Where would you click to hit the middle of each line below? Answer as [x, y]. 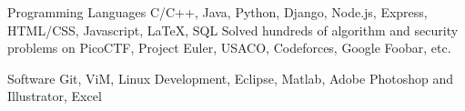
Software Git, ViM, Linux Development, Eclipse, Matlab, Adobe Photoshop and [230, 78]
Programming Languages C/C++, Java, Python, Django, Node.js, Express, [217, 12]
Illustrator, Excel [55, 96]
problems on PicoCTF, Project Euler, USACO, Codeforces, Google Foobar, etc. [229, 48]
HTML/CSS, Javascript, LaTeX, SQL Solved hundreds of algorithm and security [233, 30]
